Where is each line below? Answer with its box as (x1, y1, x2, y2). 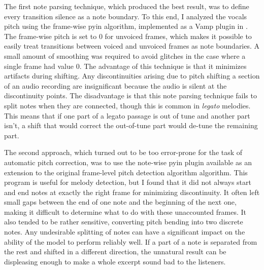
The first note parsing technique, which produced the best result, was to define (4, 1, 249, 11)
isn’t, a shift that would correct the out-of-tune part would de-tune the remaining (4, 120, 258, 131)
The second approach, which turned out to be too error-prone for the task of (4, 147, 243, 158)
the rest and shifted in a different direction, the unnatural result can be (4, 246, 226, 257)
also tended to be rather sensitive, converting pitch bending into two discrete (4, 216, 243, 227)
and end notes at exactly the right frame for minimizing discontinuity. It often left (4, 186, 260, 197)
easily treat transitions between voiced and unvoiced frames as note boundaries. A (4, 41, 260, 51)
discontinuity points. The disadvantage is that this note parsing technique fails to (4, 90, 257, 101)
